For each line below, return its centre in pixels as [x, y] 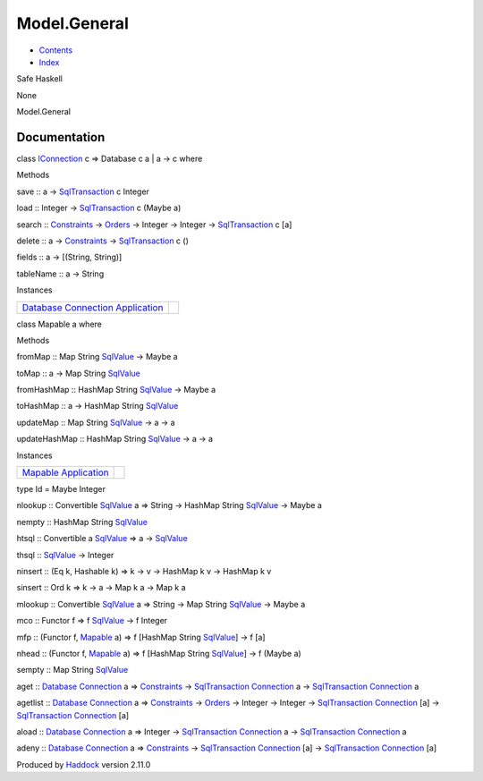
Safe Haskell [39, 79]
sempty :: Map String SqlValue [72, 670]
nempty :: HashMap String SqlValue [82, 522]
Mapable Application [65, 472]
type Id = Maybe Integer [61, 489]
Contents [56, 50]
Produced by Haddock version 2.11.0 [84, 764]
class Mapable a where [59, 324]
